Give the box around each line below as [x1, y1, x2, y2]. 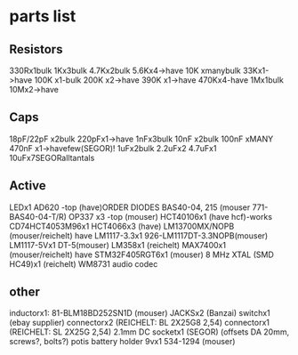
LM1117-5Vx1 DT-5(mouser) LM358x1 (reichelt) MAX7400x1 [9, 239, 227, 250]
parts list [9, 6, 77, 27]
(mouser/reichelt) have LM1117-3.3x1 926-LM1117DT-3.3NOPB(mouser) [9, 230, 269, 241]
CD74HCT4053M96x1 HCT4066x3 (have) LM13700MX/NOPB [9, 221, 235, 231]
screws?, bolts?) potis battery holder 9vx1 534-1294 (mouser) [9, 336, 236, 347]
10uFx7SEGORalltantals [9, 152, 95, 163]
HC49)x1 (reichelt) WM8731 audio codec [9, 258, 158, 269]
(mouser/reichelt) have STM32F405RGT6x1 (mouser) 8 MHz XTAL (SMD [9, 249, 274, 260]
